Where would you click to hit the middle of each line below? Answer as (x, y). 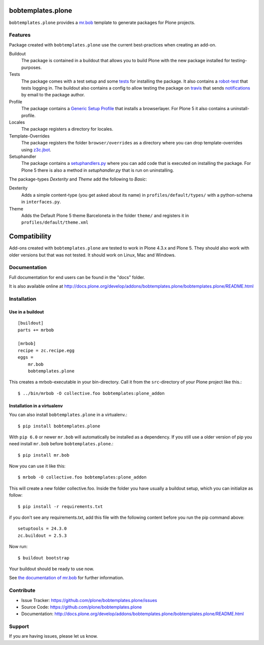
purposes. (32, 67)
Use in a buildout (26, 312)
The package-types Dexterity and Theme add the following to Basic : (78, 179)
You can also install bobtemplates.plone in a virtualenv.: (68, 415)
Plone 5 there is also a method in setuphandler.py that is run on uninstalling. (98, 170)
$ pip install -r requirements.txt (60, 506)
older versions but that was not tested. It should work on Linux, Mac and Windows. (92, 255)
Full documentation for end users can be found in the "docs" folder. (77, 277)
